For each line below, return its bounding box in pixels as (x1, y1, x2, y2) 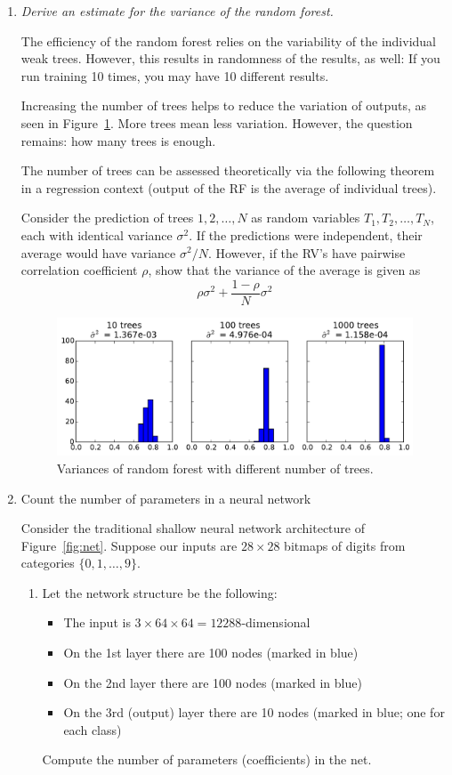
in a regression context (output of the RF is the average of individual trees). (20, 178, 437, 197)
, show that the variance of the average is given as (148, 261, 421, 279)
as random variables (251, 208, 360, 227)
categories (20, 553, 75, 572)
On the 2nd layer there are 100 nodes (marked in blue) (63, 673, 362, 691)
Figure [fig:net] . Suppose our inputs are (20, 536, 238, 554)
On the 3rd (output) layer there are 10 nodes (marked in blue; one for (63, 703, 445, 722)
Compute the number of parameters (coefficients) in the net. (42, 750, 372, 769)
